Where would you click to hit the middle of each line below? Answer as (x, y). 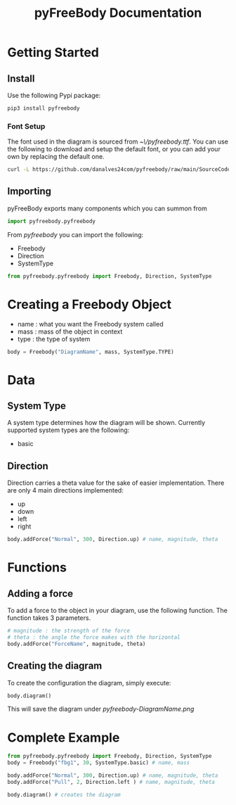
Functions (37, 568)
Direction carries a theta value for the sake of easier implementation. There (116, 483)
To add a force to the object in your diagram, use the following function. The (118, 611)
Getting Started (53, 52)
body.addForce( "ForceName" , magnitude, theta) (77, 644)
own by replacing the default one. (56, 157)
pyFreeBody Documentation (118, 13)
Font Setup (26, 126)
